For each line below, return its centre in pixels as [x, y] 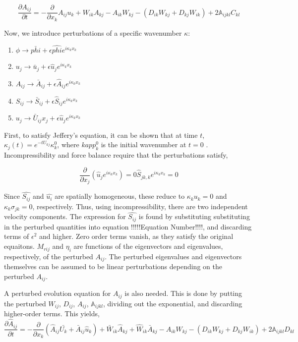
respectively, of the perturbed [49, 256]
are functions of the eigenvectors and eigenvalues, [148, 246]
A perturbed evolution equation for [58, 293]
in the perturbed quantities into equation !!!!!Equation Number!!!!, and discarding [128, 226]
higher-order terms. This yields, [52, 313]
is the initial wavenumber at [144, 144]
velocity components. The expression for [65, 216]
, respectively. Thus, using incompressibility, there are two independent [140, 206]
